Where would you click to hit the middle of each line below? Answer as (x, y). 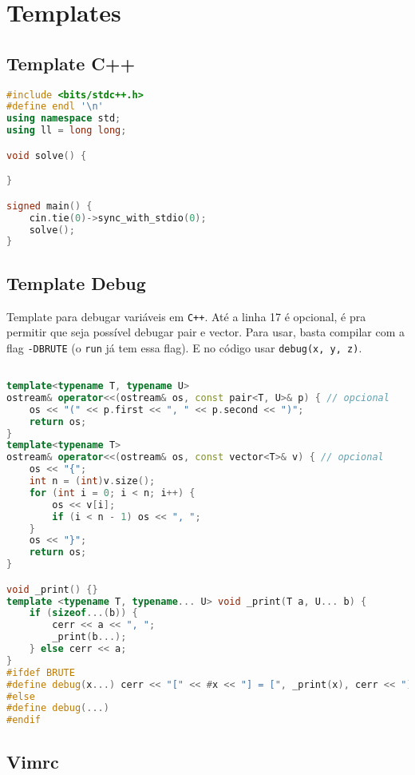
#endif (24, 720)
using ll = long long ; (67, 131)
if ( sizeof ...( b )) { (83, 613)
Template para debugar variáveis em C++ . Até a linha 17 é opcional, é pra (186, 316)
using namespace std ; (64, 119)
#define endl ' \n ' (55, 107)
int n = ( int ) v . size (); (92, 481)
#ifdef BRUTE (41, 672)
